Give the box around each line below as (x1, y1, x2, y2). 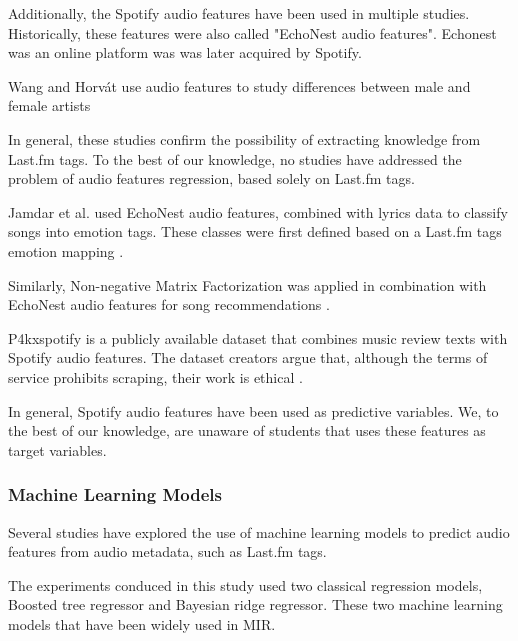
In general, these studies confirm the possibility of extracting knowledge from (8, 128, 481, 149)
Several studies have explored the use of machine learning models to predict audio (8, 521, 510, 542)
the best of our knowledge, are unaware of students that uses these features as (8, 420, 486, 441)
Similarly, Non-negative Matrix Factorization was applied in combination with (8, 274, 487, 295)
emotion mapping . (8, 240, 124, 261)
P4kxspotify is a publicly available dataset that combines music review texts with (8, 327, 508, 348)
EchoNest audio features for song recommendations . (8, 294, 330, 315)
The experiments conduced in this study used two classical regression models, (8, 574, 483, 595)
